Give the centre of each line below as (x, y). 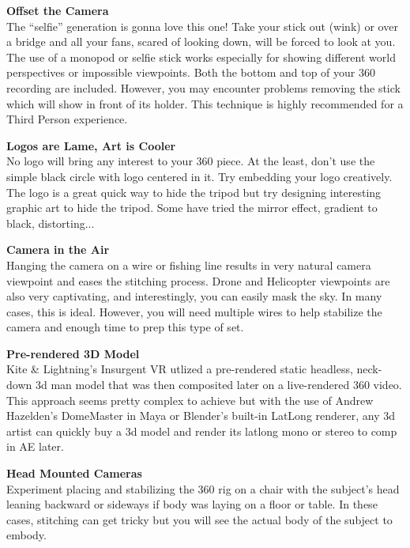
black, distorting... (51, 223)
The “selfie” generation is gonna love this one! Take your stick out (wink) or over (202, 26)
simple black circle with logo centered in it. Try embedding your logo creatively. (199, 176)
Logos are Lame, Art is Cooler (91, 145)
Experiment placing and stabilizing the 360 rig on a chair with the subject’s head (203, 488)
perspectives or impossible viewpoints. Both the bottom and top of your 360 (191, 72)
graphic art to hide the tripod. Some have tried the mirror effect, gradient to (192, 208)
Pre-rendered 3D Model (73, 353)
